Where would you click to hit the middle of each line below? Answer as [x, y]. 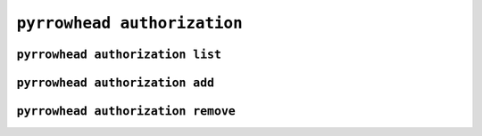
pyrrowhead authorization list [119, 54]
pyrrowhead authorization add [116, 83]
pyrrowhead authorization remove [126, 111]
